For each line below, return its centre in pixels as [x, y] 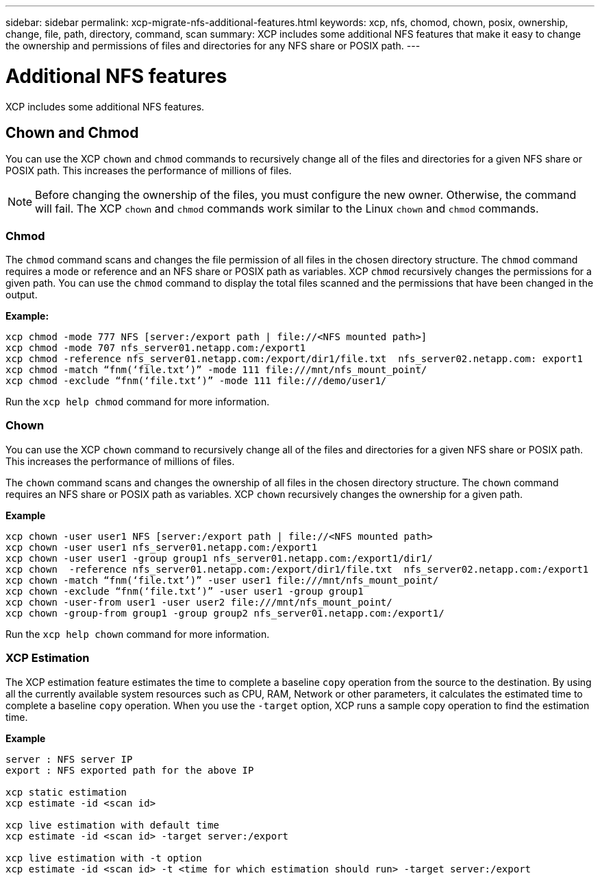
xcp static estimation [66, 792]
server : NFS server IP [69, 759]
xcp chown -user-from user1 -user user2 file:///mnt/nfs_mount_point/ [199, 602]
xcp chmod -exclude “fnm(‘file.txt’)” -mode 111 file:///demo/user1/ [196, 381]
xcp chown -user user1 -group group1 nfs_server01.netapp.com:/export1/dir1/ [219, 558]
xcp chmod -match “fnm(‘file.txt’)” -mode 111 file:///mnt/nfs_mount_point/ [216, 370]
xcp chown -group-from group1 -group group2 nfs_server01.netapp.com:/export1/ [225, 613]
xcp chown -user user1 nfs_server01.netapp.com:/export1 [162, 547]
